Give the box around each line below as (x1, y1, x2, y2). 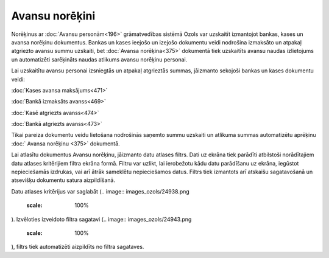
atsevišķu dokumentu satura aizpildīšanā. (11, 176, 116, 184)
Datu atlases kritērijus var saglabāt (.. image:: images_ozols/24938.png (11, 187, 190, 195)
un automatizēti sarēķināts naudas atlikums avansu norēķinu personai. (11, 55, 188, 63)
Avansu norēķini (11, 9, 96, 23)
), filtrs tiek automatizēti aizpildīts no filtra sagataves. (11, 243, 144, 251)
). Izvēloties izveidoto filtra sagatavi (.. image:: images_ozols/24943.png (11, 215, 192, 223)
